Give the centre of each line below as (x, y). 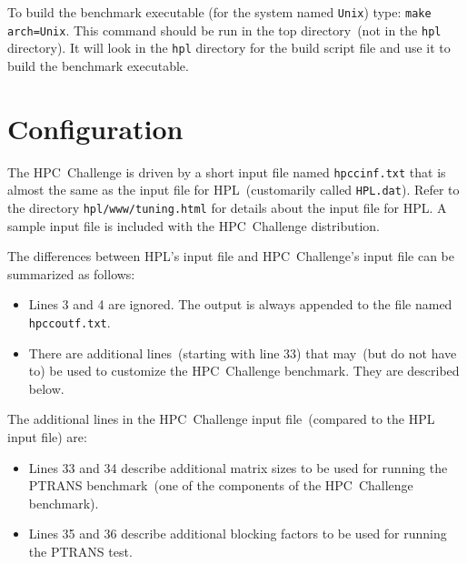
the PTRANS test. (80, 552)
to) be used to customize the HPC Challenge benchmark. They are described (244, 371)
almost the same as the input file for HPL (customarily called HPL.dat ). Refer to (233, 190)
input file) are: (47, 437)
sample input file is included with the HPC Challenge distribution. (194, 225)
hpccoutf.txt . (70, 322)
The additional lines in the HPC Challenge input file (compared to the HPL (221, 419)
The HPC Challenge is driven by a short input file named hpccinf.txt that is (227, 171)
